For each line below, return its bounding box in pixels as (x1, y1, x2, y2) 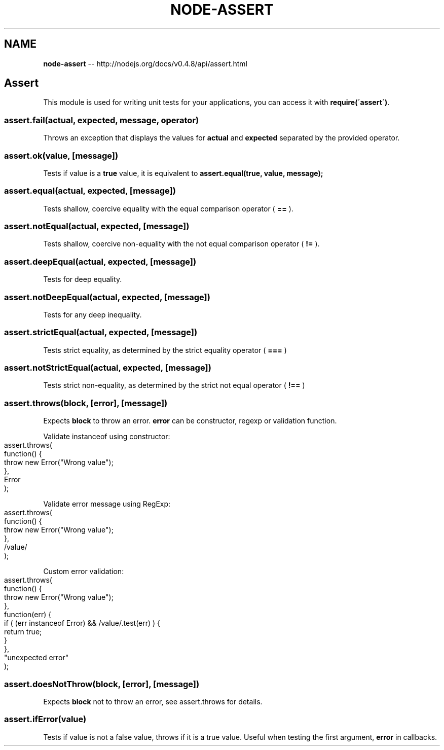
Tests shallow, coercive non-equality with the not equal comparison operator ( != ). (43, 239, 320, 248)
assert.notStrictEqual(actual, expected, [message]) (4, 363, 211, 373)
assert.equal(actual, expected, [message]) (4, 186, 176, 196)
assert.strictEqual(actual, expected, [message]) (4, 327, 198, 338)
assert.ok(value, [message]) (4, 150, 119, 161)
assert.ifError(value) (4, 714, 87, 725)
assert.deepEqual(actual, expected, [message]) (4, 256, 197, 267)
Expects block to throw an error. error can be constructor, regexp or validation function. (43, 416, 337, 425)
